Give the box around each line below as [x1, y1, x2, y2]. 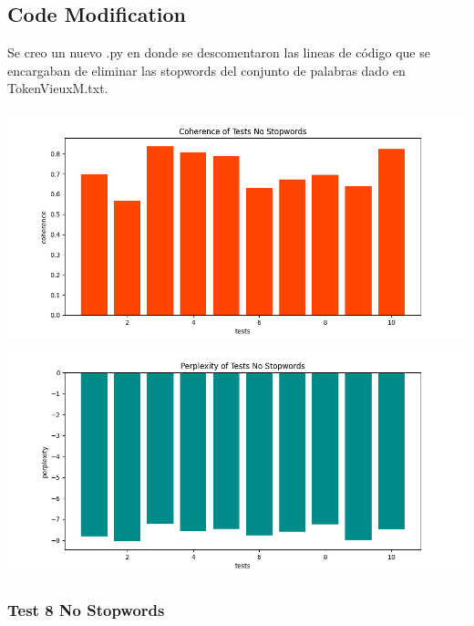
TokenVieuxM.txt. [7, 78, 108, 98]
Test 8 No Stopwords [7, 599, 165, 621]
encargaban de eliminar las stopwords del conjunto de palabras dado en [7, 60, 406, 79]
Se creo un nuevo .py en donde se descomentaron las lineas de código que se [7, 43, 430, 62]
